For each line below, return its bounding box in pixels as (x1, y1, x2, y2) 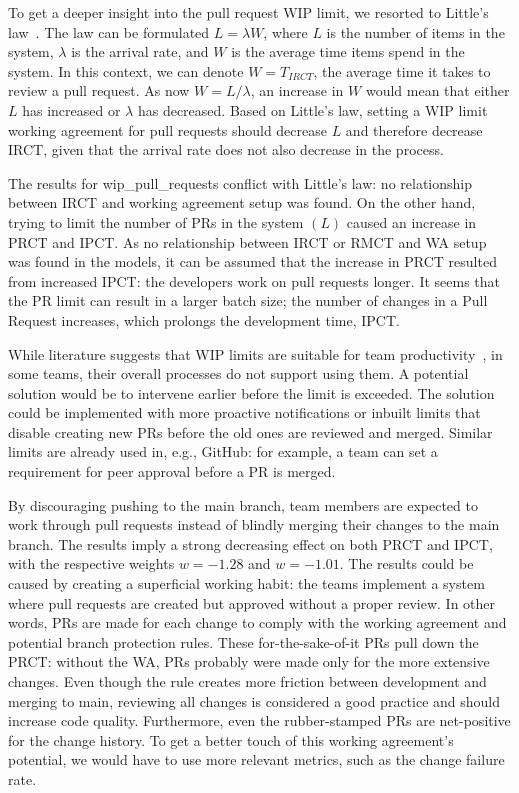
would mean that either (365, 80, 510, 101)
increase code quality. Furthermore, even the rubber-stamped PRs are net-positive (8, 710, 511, 731)
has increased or (22, 99, 121, 120)
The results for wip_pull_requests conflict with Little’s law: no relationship (8, 172, 473, 193)
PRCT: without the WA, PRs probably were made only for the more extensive (8, 651, 490, 672)
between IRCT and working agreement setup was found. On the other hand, (8, 192, 476, 213)
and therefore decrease (345, 119, 483, 140)
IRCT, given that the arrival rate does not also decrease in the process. (8, 139, 444, 160)
